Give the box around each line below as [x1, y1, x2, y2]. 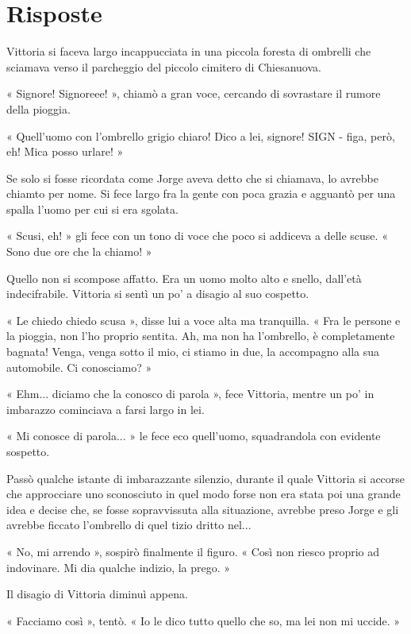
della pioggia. [6, 100, 71, 117]
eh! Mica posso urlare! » [6, 143, 124, 160]
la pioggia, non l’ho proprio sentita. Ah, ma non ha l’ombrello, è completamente [6, 327, 395, 344]
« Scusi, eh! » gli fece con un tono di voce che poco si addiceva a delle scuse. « [6, 227, 388, 244]
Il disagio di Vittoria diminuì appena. [6, 586, 188, 602]
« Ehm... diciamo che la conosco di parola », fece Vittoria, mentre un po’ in [6, 385, 375, 402]
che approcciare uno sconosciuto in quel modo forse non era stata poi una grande [6, 485, 401, 502]
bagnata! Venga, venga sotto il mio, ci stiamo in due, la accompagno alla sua [6, 343, 379, 360]
